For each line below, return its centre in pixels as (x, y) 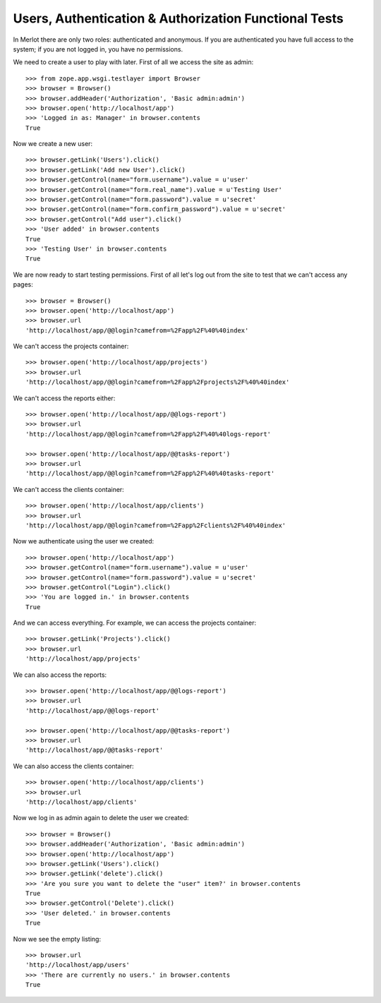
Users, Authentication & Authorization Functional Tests (178, 18)
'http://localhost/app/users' (78, 965)
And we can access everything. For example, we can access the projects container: (135, 623)
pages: (23, 284)
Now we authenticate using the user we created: (84, 541)
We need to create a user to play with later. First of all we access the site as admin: (133, 62)
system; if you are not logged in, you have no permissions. (98, 49)
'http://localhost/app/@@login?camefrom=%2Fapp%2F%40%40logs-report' (149, 434)
